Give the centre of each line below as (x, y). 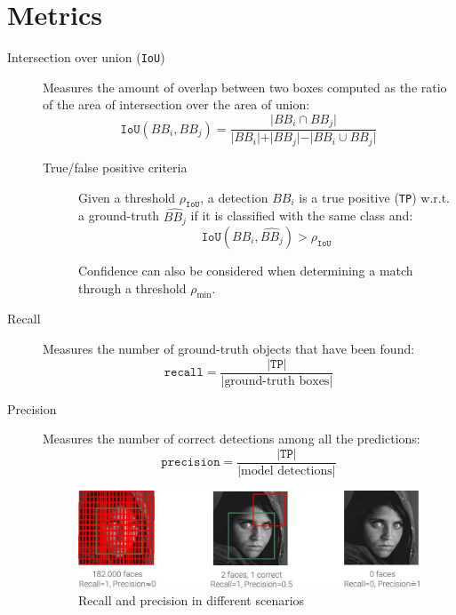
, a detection (234, 197)
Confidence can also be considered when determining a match (246, 270)
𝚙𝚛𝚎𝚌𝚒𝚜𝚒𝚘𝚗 (191, 463)
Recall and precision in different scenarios (192, 600)
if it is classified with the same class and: (302, 216)
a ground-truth (119, 216)
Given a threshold (127, 197)
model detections (287, 471)
